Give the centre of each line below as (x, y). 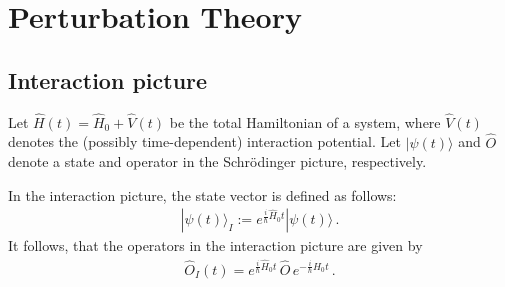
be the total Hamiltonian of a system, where (305, 121)
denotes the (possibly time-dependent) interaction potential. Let (204, 141)
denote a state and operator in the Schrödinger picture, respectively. (217, 161)
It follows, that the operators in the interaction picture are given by (215, 245)
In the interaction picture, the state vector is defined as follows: (202, 194)
